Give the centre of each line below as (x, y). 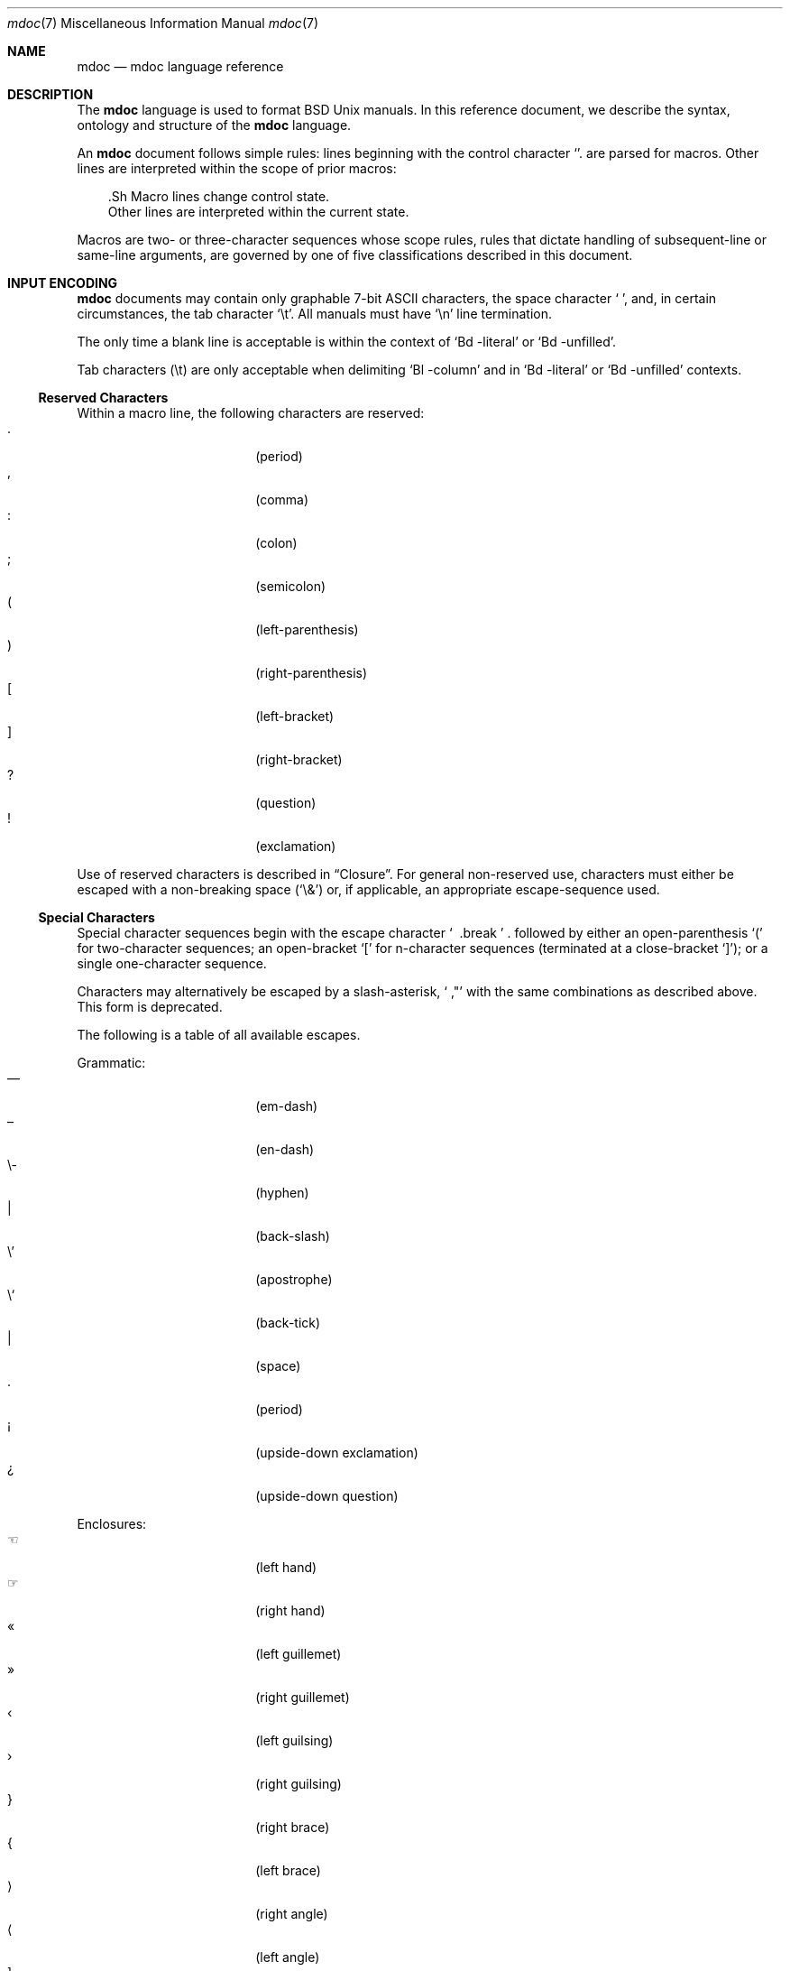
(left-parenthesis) (307, 629)
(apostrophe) (294, 1279)
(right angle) (292, 1914)
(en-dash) (285, 1149)
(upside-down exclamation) (337, 1453)
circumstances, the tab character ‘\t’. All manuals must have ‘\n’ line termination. (315, 314)
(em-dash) (287, 1106)
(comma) (282, 500)
